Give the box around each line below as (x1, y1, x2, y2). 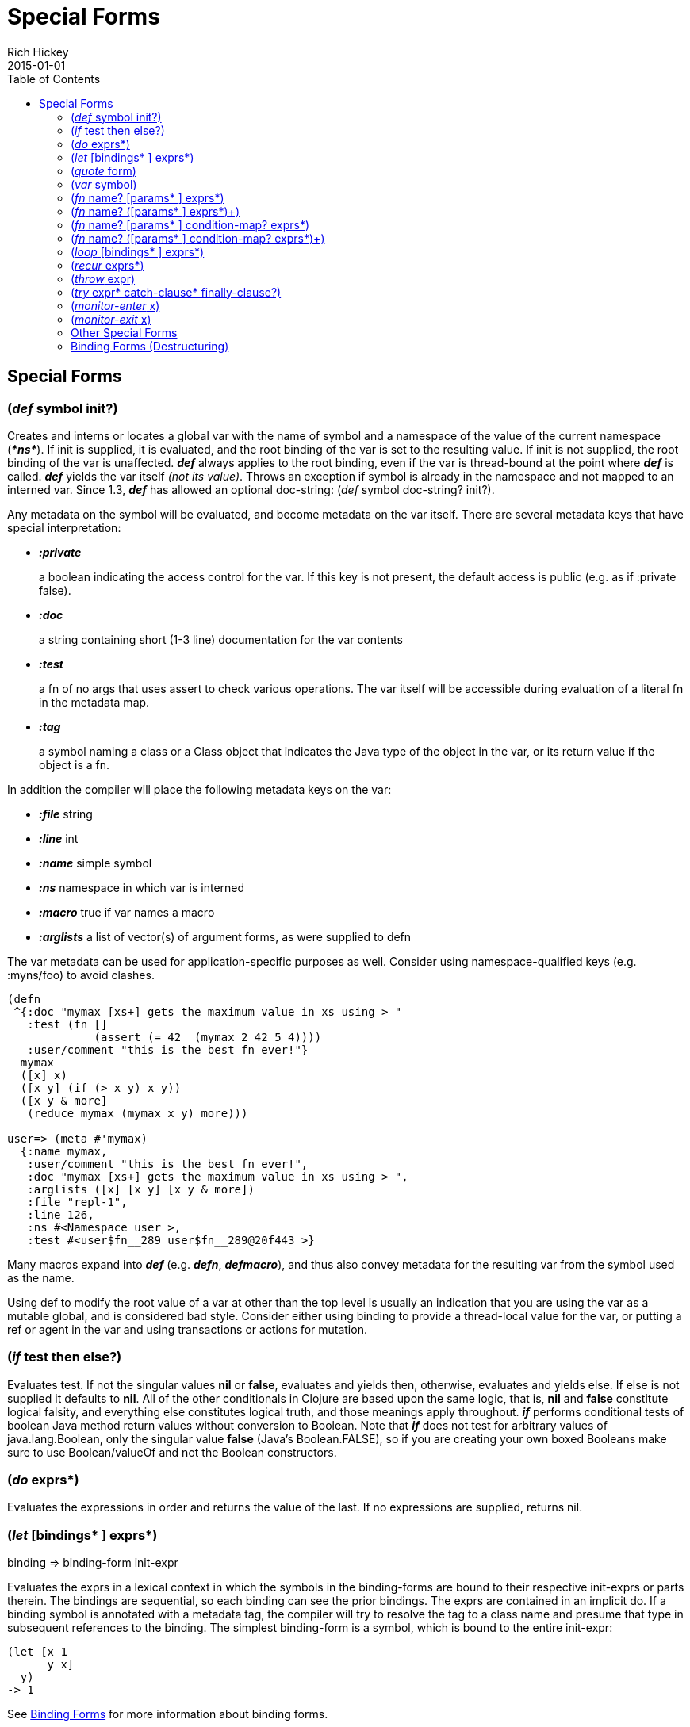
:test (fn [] (27, 1017, 108, 1031)
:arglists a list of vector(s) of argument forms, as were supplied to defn (39, 929, 412, 944)
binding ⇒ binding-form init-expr (7, 1556, 178, 1570)
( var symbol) (71, 177, 137, 191)
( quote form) (71, 163, 136, 178)
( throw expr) (71, 271, 136, 285)
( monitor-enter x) (71, 298, 160, 312)
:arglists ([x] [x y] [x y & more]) (27, 1182, 255, 1196)
